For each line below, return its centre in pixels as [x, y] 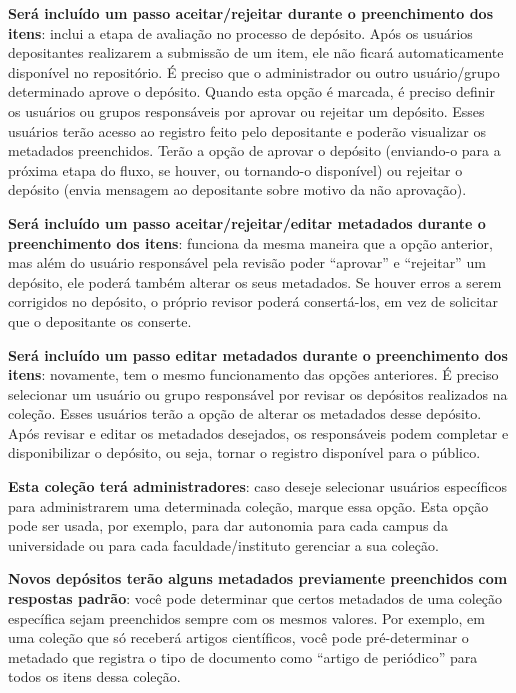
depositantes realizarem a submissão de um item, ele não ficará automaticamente [256, 52]
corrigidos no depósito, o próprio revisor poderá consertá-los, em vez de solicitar [253, 301]
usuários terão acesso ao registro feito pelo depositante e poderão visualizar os [247, 130]
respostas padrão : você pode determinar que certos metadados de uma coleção [255, 598]
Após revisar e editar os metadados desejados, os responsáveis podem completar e [258, 432]
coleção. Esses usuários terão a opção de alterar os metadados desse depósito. [245, 413]
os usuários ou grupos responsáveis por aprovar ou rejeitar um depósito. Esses [246, 110]
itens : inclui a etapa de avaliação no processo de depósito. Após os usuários [240, 32]
